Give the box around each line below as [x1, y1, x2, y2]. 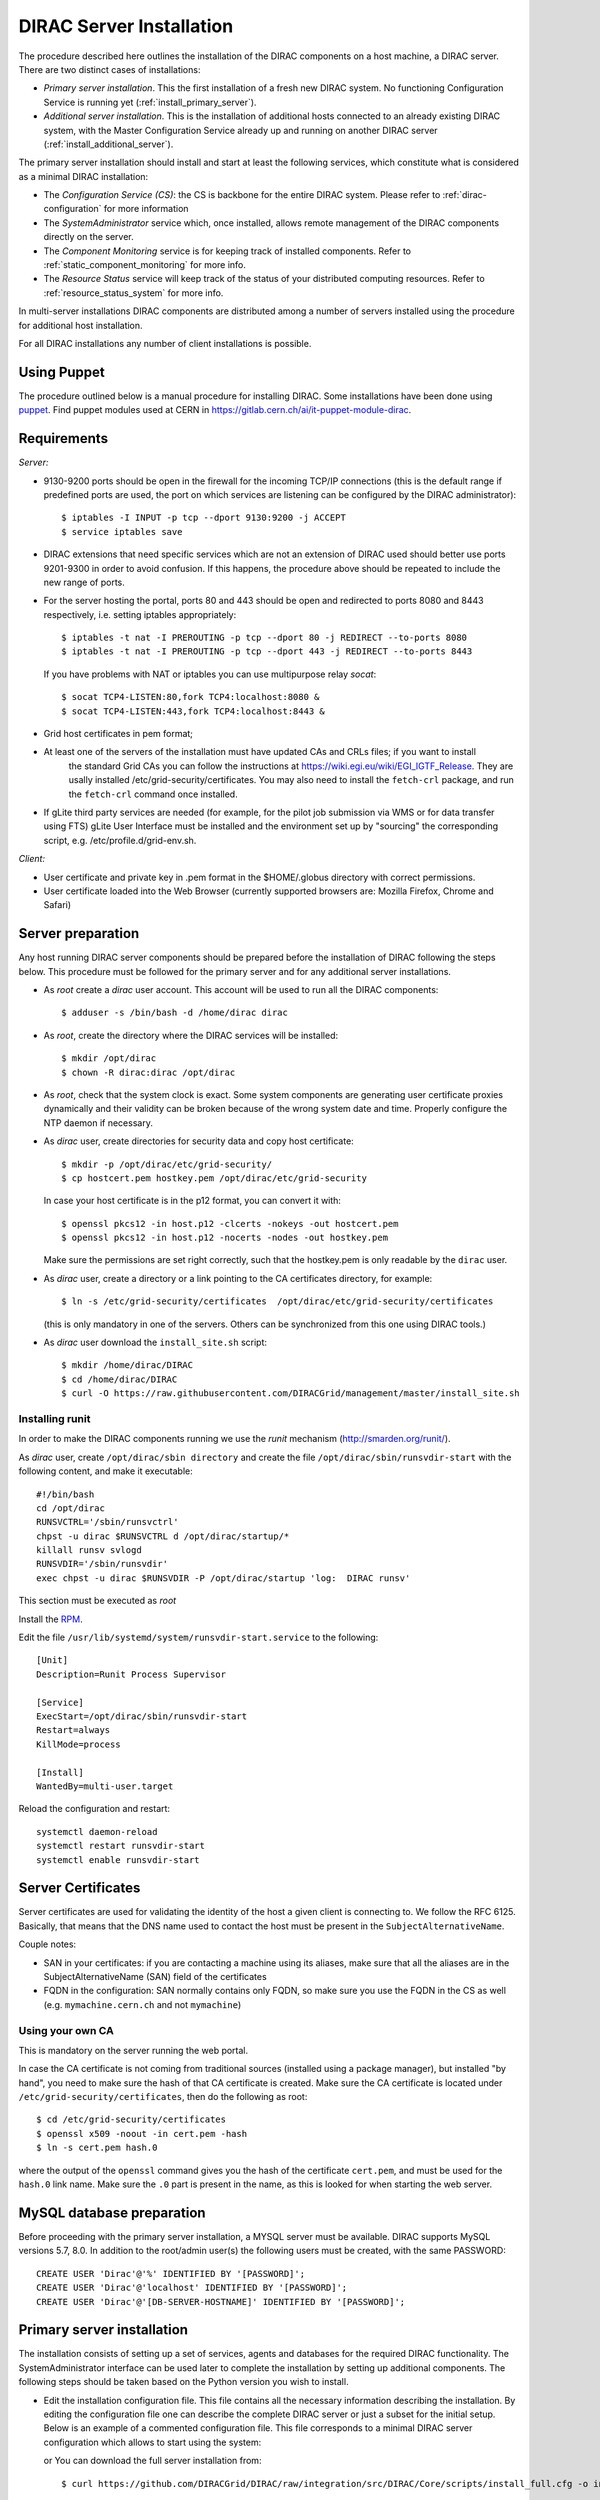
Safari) [43, 899, 72, 911]
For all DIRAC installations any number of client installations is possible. [18, 337, 312, 349]
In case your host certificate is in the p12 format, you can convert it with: [43, 1195, 342, 1207]
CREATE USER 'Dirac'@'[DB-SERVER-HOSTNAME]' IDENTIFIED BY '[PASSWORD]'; [36, 2296, 406, 2307]
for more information [103, 203, 189, 215]
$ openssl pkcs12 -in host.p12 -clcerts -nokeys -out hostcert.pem [61, 1218, 399, 1229]
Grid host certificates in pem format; [43, 728, 194, 740]
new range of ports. [43, 576, 125, 588]
